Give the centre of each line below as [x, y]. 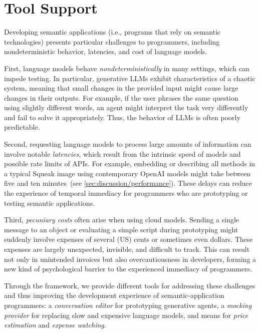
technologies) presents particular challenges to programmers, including [112, 41]
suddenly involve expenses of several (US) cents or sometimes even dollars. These [128, 239]
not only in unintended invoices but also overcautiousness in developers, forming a [130, 259]
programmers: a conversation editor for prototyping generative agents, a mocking [128, 305]
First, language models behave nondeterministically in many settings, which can [127, 68]
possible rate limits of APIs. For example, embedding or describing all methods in [130, 163]
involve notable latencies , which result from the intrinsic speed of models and [122, 153]
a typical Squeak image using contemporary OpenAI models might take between [127, 173]
